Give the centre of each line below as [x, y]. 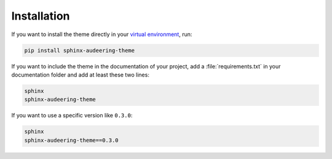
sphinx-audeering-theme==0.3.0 [72, 140]
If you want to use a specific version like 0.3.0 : [72, 116]
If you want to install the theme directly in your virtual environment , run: [102, 34]
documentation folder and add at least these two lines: [81, 75]
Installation [41, 16]
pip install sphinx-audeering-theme [80, 50]
